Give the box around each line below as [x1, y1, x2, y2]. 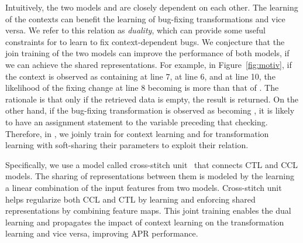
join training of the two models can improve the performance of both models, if [5, 47, 290, 59]
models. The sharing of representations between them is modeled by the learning [5, 170, 295, 182]
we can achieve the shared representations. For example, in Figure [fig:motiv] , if [5, 58, 292, 70]
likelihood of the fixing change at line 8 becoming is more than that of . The [5, 81, 279, 94]
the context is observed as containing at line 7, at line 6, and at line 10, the [5, 70, 276, 82]
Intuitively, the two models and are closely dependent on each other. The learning [5, 1, 298, 13]
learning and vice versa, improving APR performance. [5, 227, 198, 239]
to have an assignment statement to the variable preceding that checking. [5, 115, 268, 128]
